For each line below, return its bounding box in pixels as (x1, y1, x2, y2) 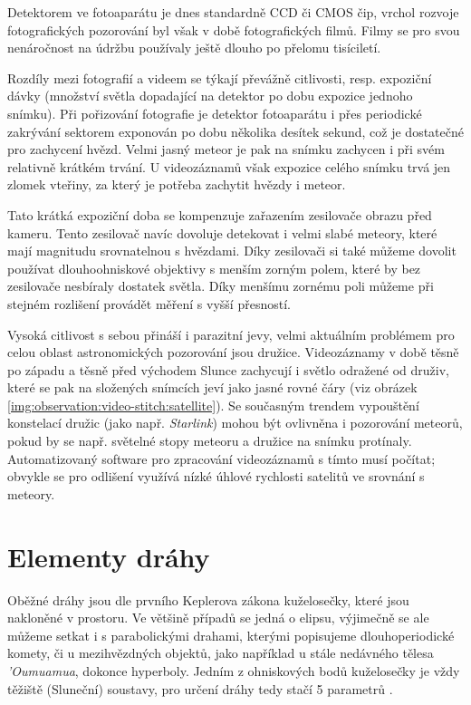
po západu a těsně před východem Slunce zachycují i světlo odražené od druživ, (7, 360, 449, 379)
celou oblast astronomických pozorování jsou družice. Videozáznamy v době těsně (7, 343, 459, 362)
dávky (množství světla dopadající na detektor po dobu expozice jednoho (7, 86, 413, 105)
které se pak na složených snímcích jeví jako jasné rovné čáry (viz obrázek (7, 378, 418, 397)
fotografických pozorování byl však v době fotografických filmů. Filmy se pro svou (7, 20, 460, 39)
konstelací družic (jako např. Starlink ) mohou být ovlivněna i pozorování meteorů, (7, 413, 463, 432)
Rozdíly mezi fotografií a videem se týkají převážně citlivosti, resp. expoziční (7, 68, 432, 87)
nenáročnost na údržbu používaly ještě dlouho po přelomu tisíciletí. (7, 38, 381, 57)
